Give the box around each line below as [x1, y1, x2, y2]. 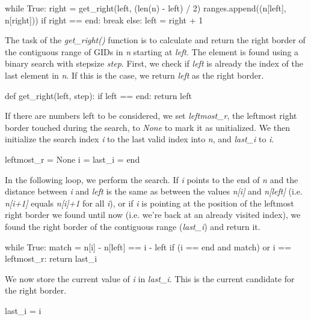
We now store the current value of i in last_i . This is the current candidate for [5, 272, 295, 285]
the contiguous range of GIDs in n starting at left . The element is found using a [5, 45, 299, 58]
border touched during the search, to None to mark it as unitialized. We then [5, 121, 291, 133]
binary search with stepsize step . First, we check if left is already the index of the [5, 57, 303, 70]
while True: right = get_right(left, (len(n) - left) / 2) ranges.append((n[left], [5, 2, 286, 14]
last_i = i [5, 304, 42, 316]
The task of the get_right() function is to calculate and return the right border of [5, 34, 306, 46]
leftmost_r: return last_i [5, 252, 97, 265]
